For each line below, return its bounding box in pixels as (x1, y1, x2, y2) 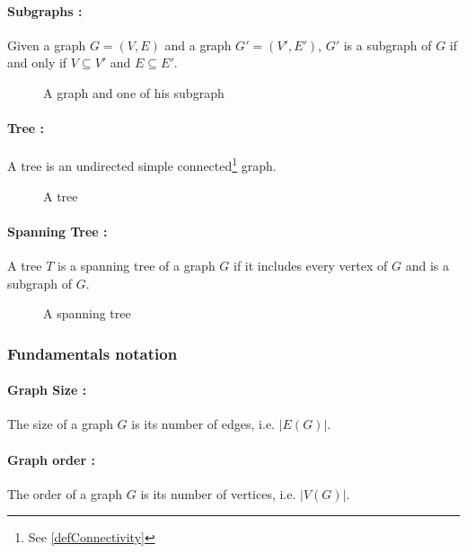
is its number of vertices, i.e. (140, 484, 296, 503)
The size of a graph (7, 415, 113, 433)
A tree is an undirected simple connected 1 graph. (7, 154, 277, 175)
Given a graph (7, 35, 86, 54)
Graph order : (7, 450, 95, 468)
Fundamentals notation (7, 342, 178, 364)
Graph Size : (7, 380, 87, 399)
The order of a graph (7, 484, 123, 503)
